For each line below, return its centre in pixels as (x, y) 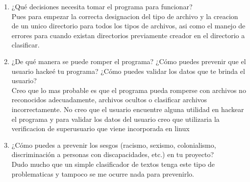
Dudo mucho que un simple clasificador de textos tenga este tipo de (113, 164)
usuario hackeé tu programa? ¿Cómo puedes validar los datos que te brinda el (128, 71)
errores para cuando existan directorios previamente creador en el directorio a (128, 35)
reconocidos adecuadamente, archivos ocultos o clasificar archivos (109, 100)
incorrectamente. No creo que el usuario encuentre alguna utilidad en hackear (128, 109)
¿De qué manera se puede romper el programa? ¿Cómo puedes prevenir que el (129, 61)
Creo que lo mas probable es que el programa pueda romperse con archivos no (129, 90)
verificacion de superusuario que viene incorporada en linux (100, 128)
